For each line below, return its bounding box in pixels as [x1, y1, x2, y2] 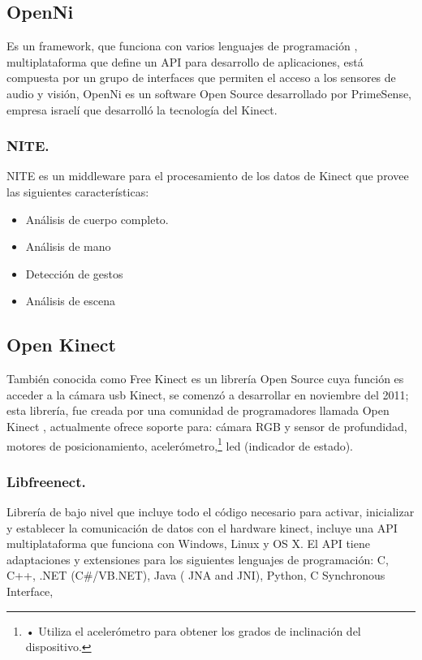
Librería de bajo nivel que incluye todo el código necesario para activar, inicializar [6, 503, 415, 520]
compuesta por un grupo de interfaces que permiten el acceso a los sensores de [6, 69, 396, 86]
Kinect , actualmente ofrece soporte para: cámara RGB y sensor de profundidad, [6, 417, 407, 434]
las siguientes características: [6, 183, 149, 200]
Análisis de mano [25, 238, 111, 255]
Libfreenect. [6, 471, 86, 491]
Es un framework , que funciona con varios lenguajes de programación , [6, 37, 358, 54]
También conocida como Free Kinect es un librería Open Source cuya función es [6, 370, 404, 387]
